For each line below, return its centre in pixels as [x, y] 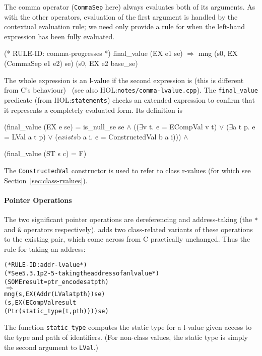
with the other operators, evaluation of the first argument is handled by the [121, 16]
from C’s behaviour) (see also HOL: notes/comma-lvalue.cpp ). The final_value [131, 90]
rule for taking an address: [45, 248]
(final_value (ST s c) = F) [45, 153]
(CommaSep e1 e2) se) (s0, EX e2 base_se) [71, 63]
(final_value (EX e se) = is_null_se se [64, 127]
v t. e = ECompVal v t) [180, 127]
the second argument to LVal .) [51, 347]
